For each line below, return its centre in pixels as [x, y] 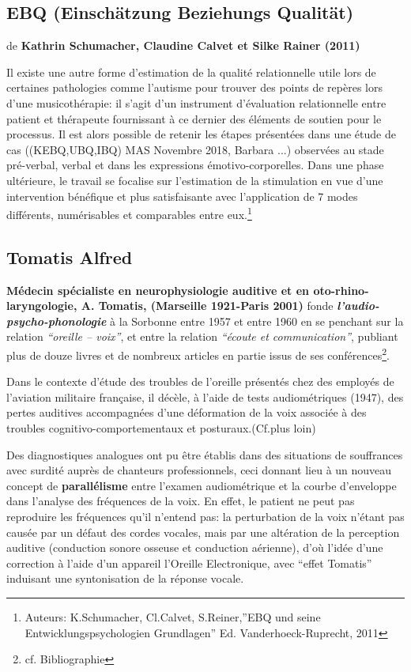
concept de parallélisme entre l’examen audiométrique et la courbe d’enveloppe [202, 485]
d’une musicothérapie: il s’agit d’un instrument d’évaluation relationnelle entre [196, 102]
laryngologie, [42, 306]
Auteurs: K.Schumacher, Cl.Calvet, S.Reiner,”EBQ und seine [173, 616]
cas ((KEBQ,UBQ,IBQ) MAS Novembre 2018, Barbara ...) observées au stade [195, 149]
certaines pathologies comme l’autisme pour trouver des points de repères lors [194, 87]
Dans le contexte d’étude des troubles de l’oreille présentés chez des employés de [200, 381]
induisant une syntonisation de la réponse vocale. [125, 578]
